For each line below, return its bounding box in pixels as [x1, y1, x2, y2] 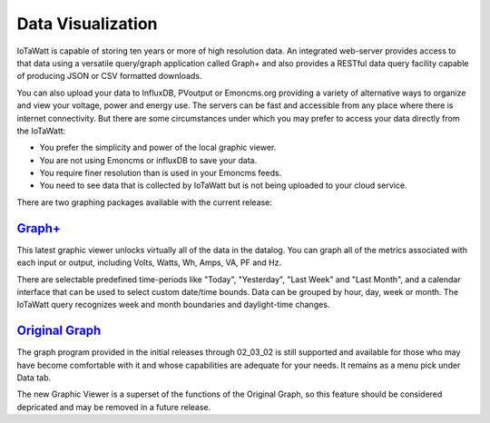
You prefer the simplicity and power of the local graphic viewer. [39, 142, 277, 153]
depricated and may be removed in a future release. [16, 401, 211, 412]
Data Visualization [16, 14, 158, 34]
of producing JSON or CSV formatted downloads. [16, 71, 202, 82]
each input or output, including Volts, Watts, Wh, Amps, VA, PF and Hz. [16, 257, 282, 268]
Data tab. [16, 372, 52, 383]
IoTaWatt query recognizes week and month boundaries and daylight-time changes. [16, 300, 330, 310]
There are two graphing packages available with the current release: [16, 196, 272, 208]
